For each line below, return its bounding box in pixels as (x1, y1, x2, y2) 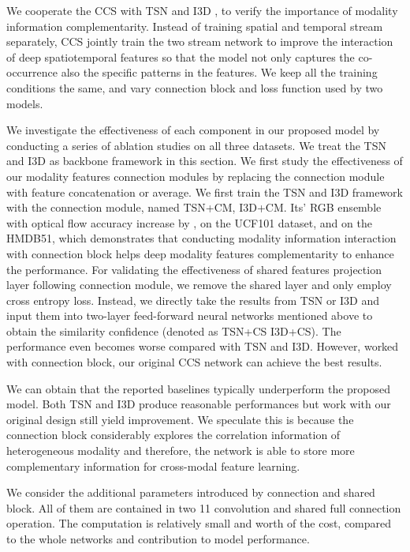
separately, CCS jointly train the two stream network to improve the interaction (6, 33, 393, 50)
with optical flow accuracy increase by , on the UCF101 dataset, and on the (6, 214, 372, 231)
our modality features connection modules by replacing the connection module (6, 167, 385, 184)
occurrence (6, 64, 58, 81)
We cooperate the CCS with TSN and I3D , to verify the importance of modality (6, 2, 398, 18)
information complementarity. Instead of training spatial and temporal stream (6, 17, 383, 34)
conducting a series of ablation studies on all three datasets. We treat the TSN (6, 137, 387, 153)
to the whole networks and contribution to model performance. (6, 531, 310, 546)
